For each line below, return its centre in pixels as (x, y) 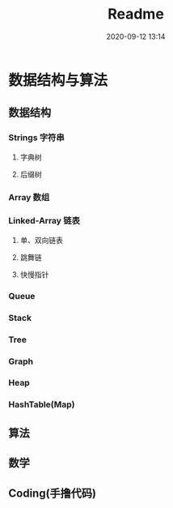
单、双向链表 (41, 240)
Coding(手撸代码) (53, 493)
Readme (136, 14)
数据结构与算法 (58, 80)
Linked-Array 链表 (44, 221)
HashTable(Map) (42, 404)
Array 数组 (29, 197)
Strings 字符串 (36, 138)
